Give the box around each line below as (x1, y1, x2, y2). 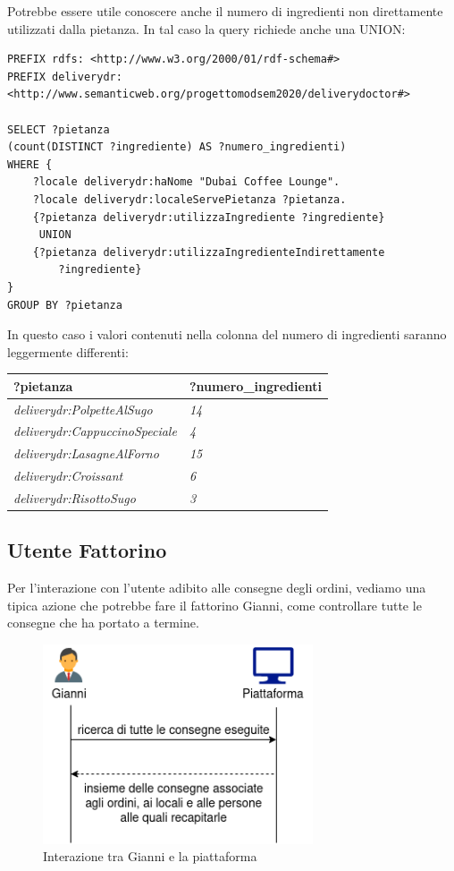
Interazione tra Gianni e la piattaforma (43, 847, 257, 866)
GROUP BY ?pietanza (7, 298, 122, 312)
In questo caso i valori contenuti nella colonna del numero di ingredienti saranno (7, 325, 447, 344)
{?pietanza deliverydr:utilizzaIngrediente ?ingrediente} (32, 210, 385, 224)
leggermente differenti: (7, 342, 129, 361)
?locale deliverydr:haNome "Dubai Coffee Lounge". (32, 175, 340, 189)
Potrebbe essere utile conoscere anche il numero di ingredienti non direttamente (7, 2, 443, 20)
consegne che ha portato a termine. (7, 613, 199, 632)
